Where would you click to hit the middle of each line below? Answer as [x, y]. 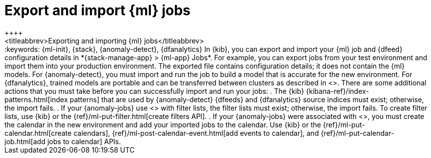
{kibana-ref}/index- [337, 91]
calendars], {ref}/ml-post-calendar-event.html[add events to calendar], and [196, 133]
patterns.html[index [36, 99]
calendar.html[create [38, 133]
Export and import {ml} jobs [98, 10]
